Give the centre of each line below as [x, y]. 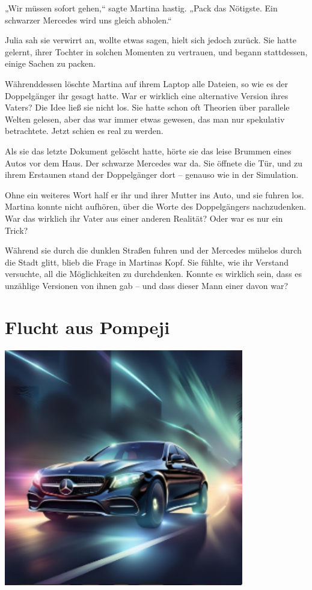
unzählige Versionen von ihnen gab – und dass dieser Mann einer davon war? [147, 285]
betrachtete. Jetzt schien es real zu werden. [84, 131]
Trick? [17, 230]
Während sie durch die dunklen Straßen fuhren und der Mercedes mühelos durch [153, 250]
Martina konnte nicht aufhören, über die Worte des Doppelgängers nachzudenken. [156, 206]
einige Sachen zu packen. [50, 63]
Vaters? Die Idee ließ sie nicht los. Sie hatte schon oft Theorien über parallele [147, 107]
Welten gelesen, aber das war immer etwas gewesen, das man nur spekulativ [145, 119]
